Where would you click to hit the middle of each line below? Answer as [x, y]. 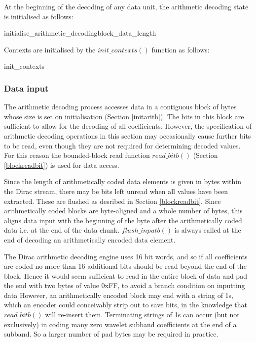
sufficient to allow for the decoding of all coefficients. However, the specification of [128, 126]
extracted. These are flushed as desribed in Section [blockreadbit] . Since [112, 201]
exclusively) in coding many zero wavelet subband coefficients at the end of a [120, 324]
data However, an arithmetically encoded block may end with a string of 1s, [119, 295]
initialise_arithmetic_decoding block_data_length [80, 33]
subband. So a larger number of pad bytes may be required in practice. [111, 334]
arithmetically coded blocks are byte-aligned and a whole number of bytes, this [123, 211]
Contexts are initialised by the [50, 49]
